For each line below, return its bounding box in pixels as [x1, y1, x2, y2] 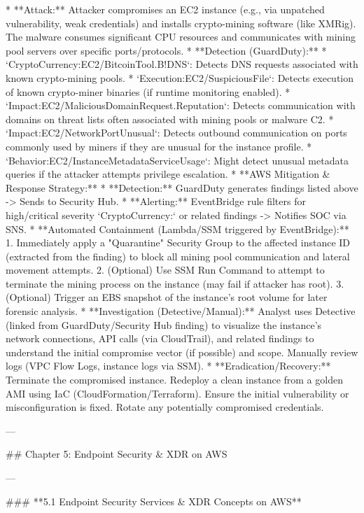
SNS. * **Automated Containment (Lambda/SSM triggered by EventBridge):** [6, 221, 349, 236]
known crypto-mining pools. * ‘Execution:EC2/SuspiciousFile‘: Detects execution [6, 70, 353, 85]
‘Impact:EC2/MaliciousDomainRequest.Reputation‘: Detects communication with [6, 98, 356, 113]
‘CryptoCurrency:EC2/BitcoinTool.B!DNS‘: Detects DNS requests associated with [6, 57, 358, 71]
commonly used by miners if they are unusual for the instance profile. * [6, 139, 312, 153]
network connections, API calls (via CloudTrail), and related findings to [6, 331, 314, 346]
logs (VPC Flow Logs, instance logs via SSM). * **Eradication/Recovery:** [6, 358, 331, 373]
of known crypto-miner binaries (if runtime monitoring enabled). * [6, 84, 290, 99]
